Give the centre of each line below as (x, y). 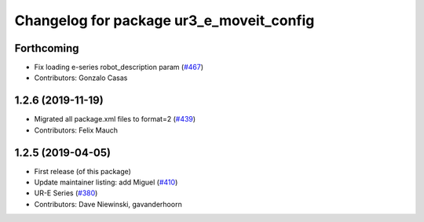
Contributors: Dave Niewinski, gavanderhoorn (108, 204)
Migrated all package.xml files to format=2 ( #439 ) (115, 119)
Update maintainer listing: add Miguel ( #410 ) (106, 182)
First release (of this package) (82, 171)
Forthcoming (47, 48)
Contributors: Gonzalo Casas (81, 78)
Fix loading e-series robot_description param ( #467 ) (119, 67)
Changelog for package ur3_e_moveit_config (164, 20)
